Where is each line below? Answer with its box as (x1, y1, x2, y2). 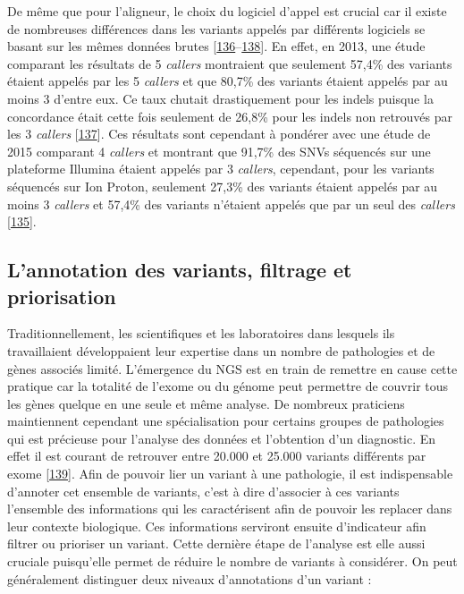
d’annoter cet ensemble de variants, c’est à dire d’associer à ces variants (7, 481, 400, 500)
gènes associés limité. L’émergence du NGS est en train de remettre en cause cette (7, 359, 458, 378)
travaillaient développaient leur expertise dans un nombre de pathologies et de (7, 341, 435, 360)
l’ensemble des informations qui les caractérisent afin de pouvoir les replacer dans (7, 499, 452, 518)
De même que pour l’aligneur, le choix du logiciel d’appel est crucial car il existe (7, 2, 447, 20)
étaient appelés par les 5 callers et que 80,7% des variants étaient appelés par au (7, 72, 448, 90)
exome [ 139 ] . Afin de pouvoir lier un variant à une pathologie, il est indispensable (7, 464, 453, 483)
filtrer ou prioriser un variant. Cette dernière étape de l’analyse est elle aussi (7, 534, 426, 553)
